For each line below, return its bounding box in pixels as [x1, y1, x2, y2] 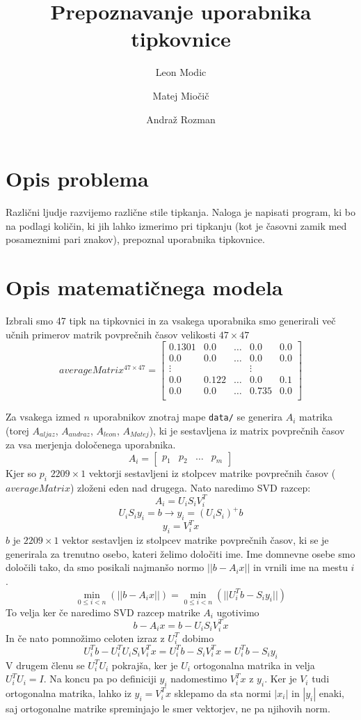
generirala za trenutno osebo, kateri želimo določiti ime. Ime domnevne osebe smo [6, 546, 355, 561]
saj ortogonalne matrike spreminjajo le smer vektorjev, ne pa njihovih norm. [6, 701, 330, 715]
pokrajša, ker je [111, 657, 178, 672]
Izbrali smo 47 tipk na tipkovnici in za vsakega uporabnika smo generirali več [6, 313, 336, 327]
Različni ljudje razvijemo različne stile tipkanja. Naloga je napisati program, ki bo [6, 205, 355, 219]
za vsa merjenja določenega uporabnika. [6, 437, 176, 452]
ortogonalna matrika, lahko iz [6, 685, 131, 700]
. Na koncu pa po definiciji [43, 671, 157, 686]
